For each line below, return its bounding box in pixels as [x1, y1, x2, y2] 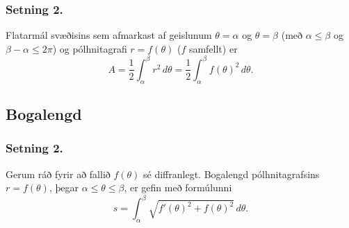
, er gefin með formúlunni [124, 180, 232, 195]
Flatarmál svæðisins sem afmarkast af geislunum [6, 28, 212, 42]
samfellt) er [188, 41, 238, 55]
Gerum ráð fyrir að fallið [6, 166, 111, 181]
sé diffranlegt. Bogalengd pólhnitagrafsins [143, 166, 320, 181]
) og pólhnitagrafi [52, 41, 127, 55]
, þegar [49, 180, 79, 195]
